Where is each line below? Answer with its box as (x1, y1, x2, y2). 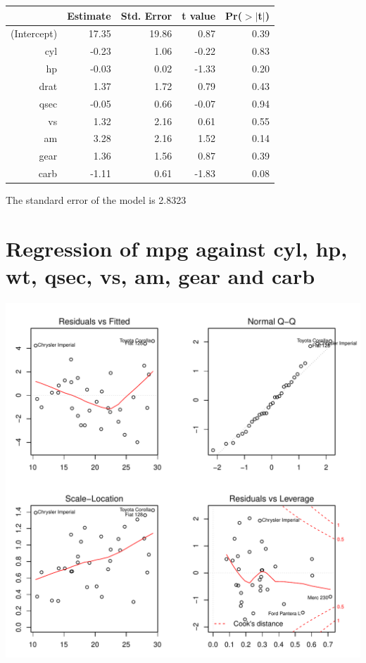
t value (182, 8, 216, 22)
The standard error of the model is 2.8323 (6, 193, 187, 207)
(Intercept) (11, 26, 58, 41)
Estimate (67, 8, 111, 22)
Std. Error (120, 8, 172, 22)
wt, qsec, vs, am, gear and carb (6, 262, 315, 290)
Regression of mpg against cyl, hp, (6, 233, 348, 262)
